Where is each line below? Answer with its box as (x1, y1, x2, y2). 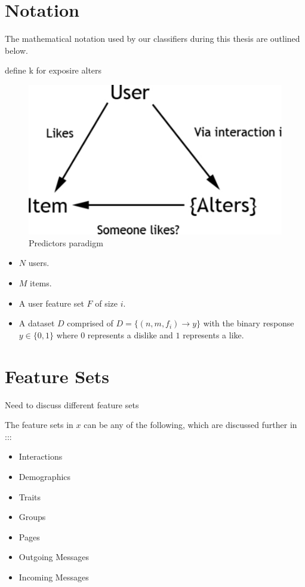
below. (5, 44, 28, 56)
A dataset (19, 317, 55, 329)
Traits (19, 490, 41, 503)
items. (30, 277, 52, 289)
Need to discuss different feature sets (5, 398, 139, 411)
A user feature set (19, 296, 84, 309)
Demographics (19, 470, 71, 482)
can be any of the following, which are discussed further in (84, 418, 297, 431)
